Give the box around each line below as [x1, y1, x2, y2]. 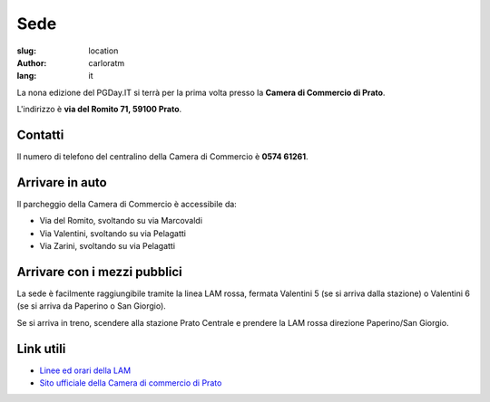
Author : [16, 57, 47, 68]
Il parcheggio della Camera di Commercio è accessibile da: [16, 198, 238, 209]
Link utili [16, 340, 66, 357]
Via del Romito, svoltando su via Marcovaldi [39, 215, 203, 226]
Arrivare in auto [16, 175, 108, 190]
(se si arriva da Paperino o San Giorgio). [16, 301, 167, 311]
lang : [16, 71, 37, 81]
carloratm [88, 57, 125, 68]
